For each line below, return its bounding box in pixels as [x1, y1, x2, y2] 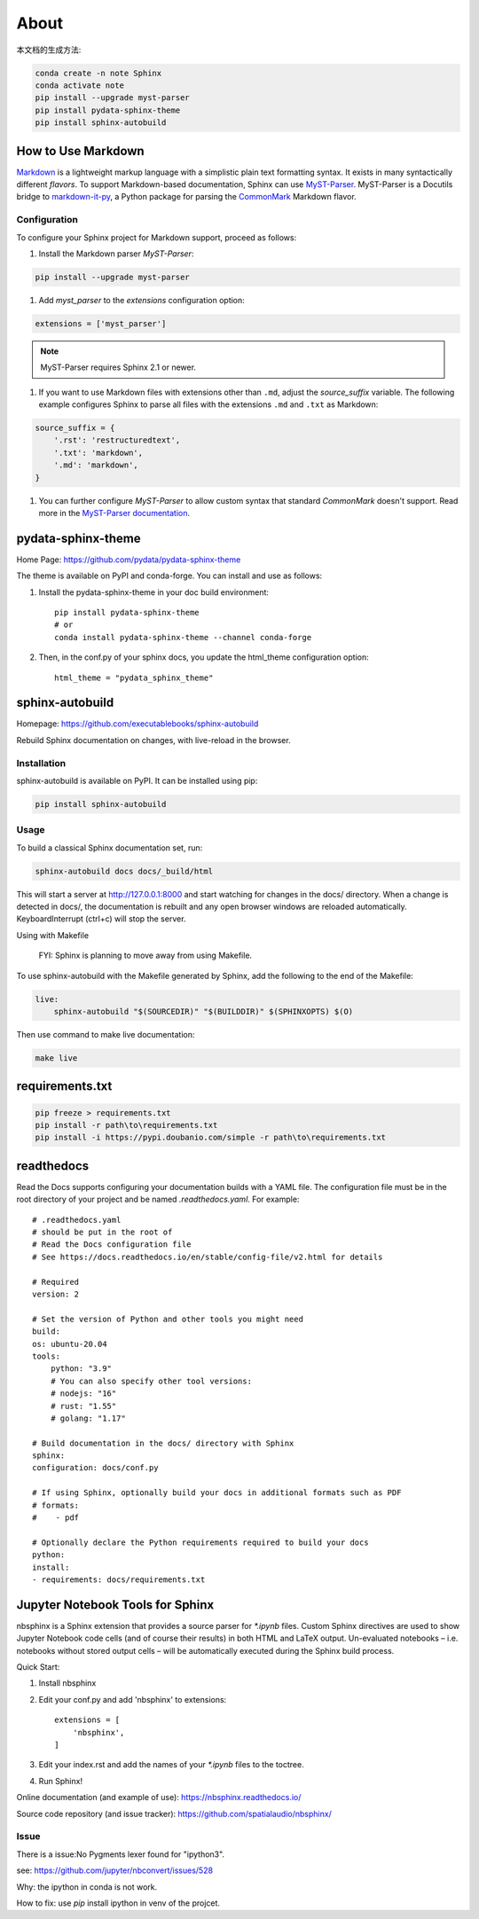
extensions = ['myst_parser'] [35, 318, 167, 328]
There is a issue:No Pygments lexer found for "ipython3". [16, 1849, 225, 1860]
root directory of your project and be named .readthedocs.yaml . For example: [16, 1194, 300, 1205]
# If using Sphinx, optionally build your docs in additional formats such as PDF [32, 1488, 402, 1498]
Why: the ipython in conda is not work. [16, 1881, 158, 1892]
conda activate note [35, 80, 124, 90]
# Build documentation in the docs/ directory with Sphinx [32, 1437, 294, 1448]
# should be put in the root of [32, 1227, 173, 1237]
